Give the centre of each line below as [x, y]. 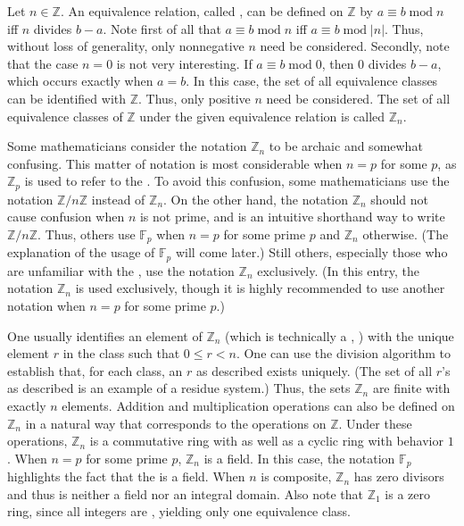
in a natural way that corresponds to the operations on [176, 423]
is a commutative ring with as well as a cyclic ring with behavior [266, 441]
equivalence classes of [65, 116]
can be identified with [67, 98]
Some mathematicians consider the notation [127, 146]
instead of [118, 199]
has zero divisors [399, 476]
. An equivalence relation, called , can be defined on [202, 11]
